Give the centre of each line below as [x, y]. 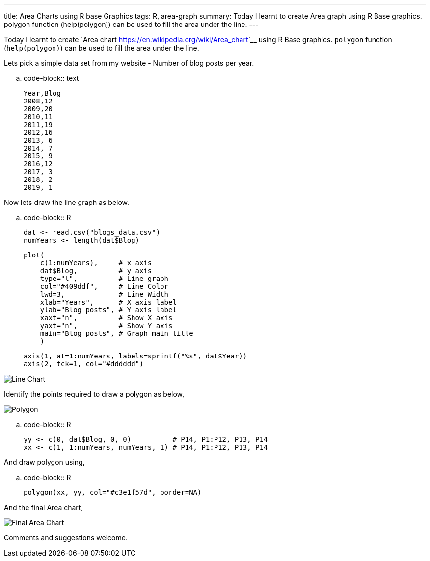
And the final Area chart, [43, 507]
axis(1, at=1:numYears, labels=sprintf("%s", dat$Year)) [135, 356]
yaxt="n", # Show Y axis [106, 326]
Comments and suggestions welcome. [66, 538]
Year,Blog [42, 93]
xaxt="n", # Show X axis [106, 318]
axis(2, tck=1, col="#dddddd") [84, 364]
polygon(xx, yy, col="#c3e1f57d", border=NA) [113, 492]
